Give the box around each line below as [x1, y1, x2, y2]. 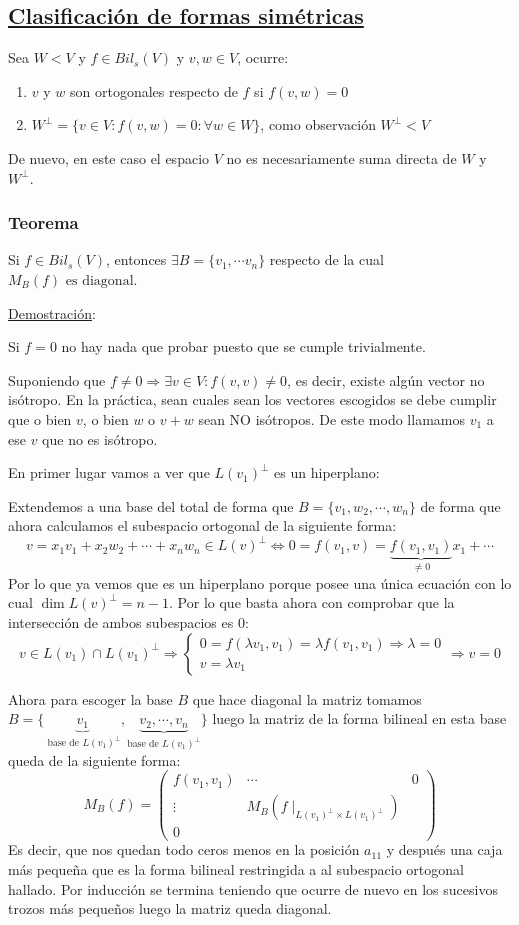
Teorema [8, 210, 79, 235]
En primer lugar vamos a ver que [8, 462, 210, 483]
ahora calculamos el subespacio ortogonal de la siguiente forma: [8, 515, 397, 536]
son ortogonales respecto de [70, 80, 238, 101]
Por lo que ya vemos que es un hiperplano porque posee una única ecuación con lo [8, 572, 512, 593]
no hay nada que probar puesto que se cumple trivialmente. [61, 336, 426, 357]
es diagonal [65, 273, 134, 288]
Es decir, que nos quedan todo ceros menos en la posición [8, 839, 360, 860]
